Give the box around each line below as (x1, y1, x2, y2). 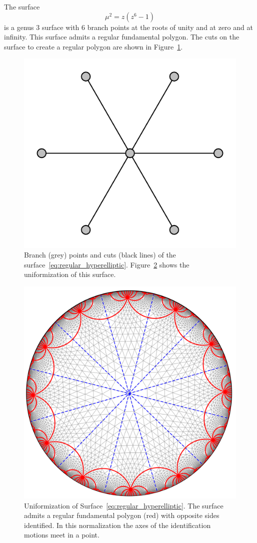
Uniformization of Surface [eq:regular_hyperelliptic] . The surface (24, 500, 223, 510)
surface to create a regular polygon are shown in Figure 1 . (4, 41, 183, 51)
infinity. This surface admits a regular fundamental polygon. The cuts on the (4, 31, 239, 42)
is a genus (4, 21, 34, 32)
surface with (41, 21, 79, 32)
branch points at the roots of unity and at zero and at (87, 21, 253, 32)
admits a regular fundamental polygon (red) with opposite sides (24, 510, 219, 520)
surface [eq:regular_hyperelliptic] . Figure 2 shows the (24, 259, 189, 269)
